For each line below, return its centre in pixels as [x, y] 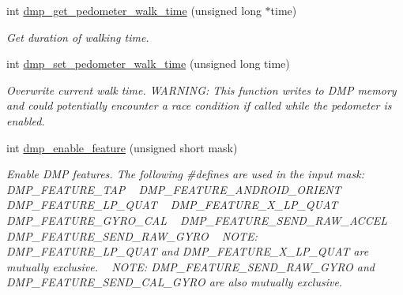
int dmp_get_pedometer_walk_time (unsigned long [134, 10]
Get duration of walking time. [78, 37]
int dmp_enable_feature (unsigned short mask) [122, 147]
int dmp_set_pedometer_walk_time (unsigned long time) [148, 63]
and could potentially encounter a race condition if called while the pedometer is [199, 105]
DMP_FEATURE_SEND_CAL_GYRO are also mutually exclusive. [175, 282]
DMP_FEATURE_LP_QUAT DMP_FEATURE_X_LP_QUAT [172, 205]
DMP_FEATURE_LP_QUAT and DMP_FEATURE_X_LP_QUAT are [188, 251]
